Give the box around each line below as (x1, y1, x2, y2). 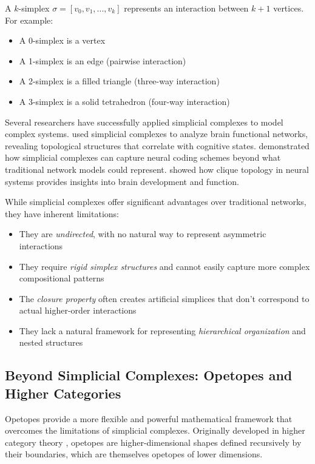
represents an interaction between (124, 2, 249, 14)
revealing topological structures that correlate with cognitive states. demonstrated (5, 139, 310, 152)
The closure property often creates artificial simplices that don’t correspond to (19, 292, 310, 304)
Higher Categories (5, 383, 121, 402)
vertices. (273, 2, 304, 14)
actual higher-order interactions (19, 304, 137, 317)
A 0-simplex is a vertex (19, 34, 106, 47)
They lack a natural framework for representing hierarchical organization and (19, 324, 306, 337)
